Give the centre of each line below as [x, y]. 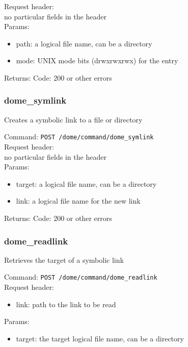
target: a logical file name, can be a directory [86, 183]
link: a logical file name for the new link [78, 201]
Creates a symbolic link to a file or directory [73, 119]
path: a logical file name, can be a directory [84, 43]
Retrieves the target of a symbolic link [64, 259]
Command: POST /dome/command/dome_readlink [81, 277]
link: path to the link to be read [66, 304]
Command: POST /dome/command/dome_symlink [79, 137]
